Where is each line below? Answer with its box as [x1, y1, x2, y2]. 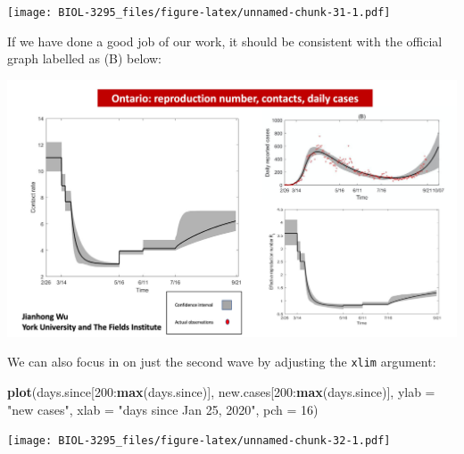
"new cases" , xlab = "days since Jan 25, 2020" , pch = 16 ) [7, 400, 319, 418]
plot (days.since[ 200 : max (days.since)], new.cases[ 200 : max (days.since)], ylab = [7, 383, 435, 401]
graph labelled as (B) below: [7, 49, 162, 68]
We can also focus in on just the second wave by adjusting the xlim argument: [7, 352, 436, 371]
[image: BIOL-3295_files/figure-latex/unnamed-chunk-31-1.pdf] [7, 6, 391, 19]
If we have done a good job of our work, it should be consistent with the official [7, 31, 443, 50]
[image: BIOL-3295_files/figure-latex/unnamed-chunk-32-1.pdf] [7, 434, 391, 448]
